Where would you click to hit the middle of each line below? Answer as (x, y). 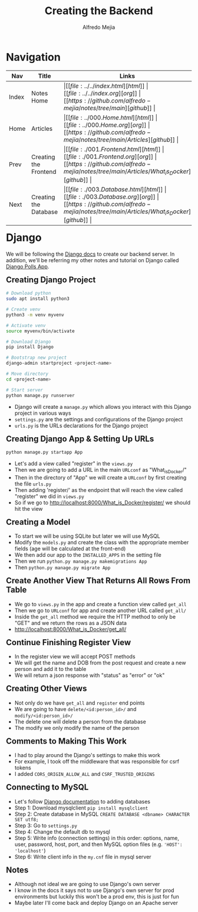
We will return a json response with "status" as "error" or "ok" (90, 675)
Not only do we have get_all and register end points (80, 703)
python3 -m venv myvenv (35, 315)
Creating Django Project (51, 280)
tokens (23, 768)
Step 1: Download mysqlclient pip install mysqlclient (81, 808)
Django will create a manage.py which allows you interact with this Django (103, 407)
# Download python (29, 293)
